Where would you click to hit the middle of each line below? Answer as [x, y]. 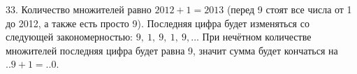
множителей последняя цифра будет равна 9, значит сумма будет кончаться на [172, 50]
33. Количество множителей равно [79, 9]
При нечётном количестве [257, 37]
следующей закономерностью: [70, 37]
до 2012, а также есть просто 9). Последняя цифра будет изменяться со [158, 23]
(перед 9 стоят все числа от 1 [289, 9]
